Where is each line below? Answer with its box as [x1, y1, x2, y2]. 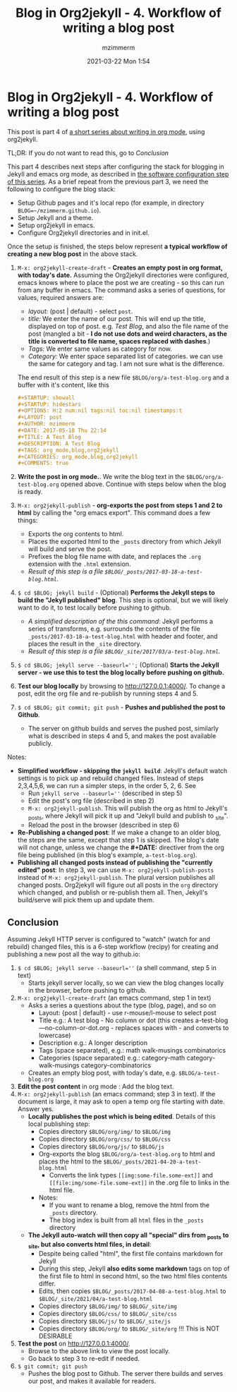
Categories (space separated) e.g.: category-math [38, 1053, 186, 1062]
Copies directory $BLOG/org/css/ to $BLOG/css [38, 1134, 171, 1143]
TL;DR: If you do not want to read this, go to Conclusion [7, 148, 169, 157]
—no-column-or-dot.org [38, 1023, 109, 1031]
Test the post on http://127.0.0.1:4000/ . [17, 1339, 130, 1348]
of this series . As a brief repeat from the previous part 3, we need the [7, 177, 209, 186]
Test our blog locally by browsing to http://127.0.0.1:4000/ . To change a [17, 682, 226, 691]
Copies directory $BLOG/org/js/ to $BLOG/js [38, 1142, 164, 1151]
